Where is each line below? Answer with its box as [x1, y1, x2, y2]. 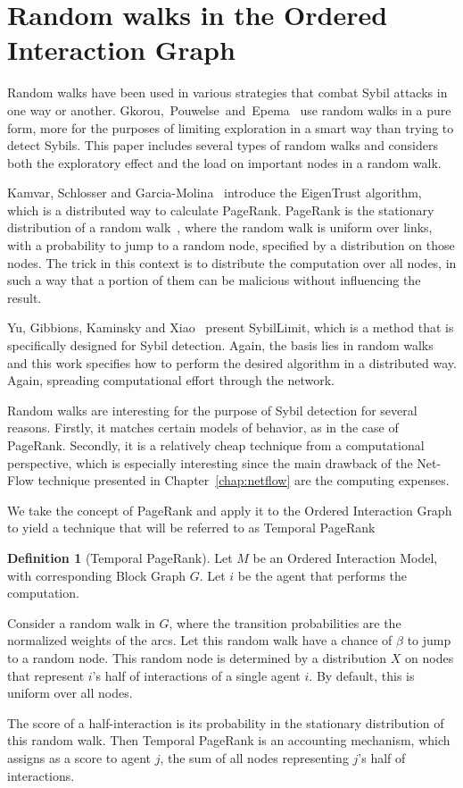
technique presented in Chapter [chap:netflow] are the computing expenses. [37, 471, 450, 490]
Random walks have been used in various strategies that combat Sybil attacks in [7, 83, 448, 102]
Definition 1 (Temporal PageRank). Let [7, 548, 233, 566]
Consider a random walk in [7, 613, 155, 632]
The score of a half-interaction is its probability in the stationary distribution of [7, 713, 444, 732]
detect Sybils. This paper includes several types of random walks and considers [7, 136, 438, 155]
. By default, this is [309, 666, 415, 684]
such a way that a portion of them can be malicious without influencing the [7, 271, 421, 289]
